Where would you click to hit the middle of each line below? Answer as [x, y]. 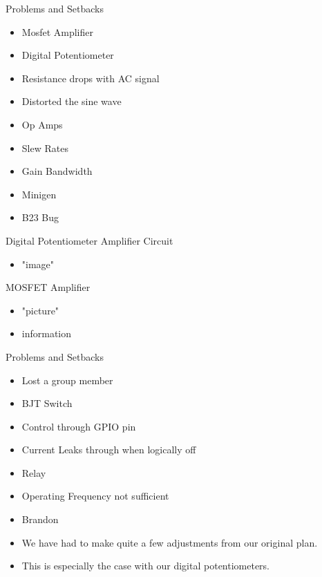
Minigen [39, 194]
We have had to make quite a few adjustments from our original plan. [170, 542]
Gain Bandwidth [57, 171]
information [47, 333]
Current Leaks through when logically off [109, 450]
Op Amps [42, 124]
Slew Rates [45, 148]
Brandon [40, 519]
